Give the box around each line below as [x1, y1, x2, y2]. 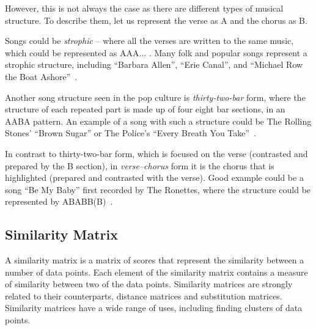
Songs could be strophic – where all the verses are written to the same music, [5, 34, 294, 47]
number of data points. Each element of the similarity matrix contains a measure [5, 265, 308, 278]
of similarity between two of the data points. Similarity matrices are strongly [5, 277, 293, 290]
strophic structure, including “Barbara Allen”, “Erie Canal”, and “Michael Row [5, 58, 303, 71]
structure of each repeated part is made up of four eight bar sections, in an [5, 103, 285, 116]
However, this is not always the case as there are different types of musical [5, 2, 284, 14]
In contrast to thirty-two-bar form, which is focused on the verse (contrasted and [5, 147, 308, 159]
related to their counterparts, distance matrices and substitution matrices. [5, 289, 282, 302]
